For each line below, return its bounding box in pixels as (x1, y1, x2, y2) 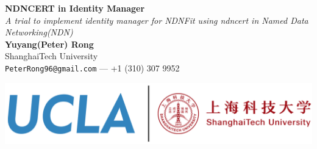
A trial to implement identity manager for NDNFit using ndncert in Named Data (5, 13, 308, 26)
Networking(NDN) (5, 26, 73, 38)
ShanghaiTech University (5, 49, 98, 62)
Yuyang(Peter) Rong (5, 37, 94, 50)
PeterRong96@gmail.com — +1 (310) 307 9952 (5, 61, 180, 74)
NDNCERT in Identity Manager (5, 2, 145, 14)
